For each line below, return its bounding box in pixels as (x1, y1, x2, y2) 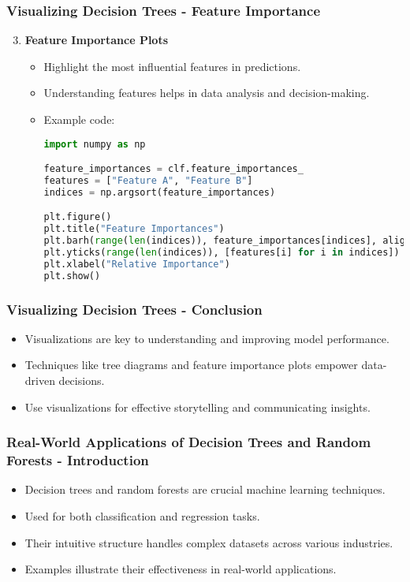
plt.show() (43, 270, 101, 282)
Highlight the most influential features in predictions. (43, 58, 301, 74)
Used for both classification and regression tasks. (24, 507, 260, 524)
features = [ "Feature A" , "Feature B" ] (43, 175, 253, 186)
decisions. (58, 372, 105, 389)
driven (24, 372, 55, 389)
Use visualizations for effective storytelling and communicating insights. (24, 398, 371, 415)
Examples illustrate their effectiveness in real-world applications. (24, 561, 337, 577)
